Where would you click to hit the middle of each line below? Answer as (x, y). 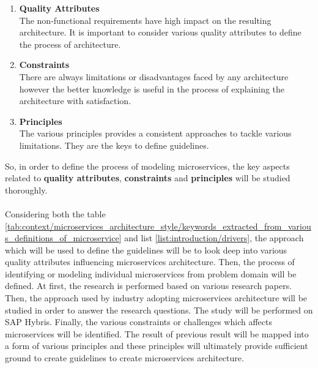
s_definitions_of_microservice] (63, 238)
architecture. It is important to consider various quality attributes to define (160, 32)
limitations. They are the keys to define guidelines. (114, 145)
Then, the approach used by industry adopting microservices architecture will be (156, 298)
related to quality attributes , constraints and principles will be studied (148, 178)
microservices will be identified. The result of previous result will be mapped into (157, 333)
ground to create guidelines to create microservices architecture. (124, 358)
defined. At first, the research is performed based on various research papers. (149, 286)
